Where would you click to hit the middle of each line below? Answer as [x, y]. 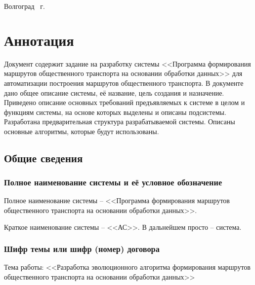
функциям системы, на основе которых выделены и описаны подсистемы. [115, 112]
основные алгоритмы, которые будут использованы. [82, 131]
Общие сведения [43, 158]
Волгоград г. [24, 6]
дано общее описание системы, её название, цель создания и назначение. [114, 92]
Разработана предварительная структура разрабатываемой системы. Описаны [120, 122]
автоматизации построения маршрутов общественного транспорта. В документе [124, 83]
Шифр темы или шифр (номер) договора [82, 249]
